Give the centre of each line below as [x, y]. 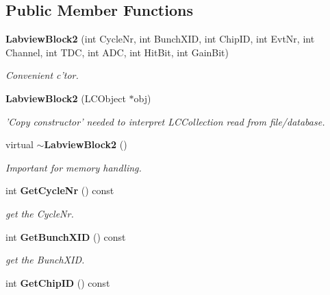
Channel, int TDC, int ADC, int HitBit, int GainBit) [117, 52]
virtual [20, 144]
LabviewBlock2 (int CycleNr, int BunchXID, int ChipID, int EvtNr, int [160, 39]
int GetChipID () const [58, 282]
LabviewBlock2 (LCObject [66, 98]
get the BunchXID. [45, 260]
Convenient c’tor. [42, 75]
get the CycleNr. [40, 213]
